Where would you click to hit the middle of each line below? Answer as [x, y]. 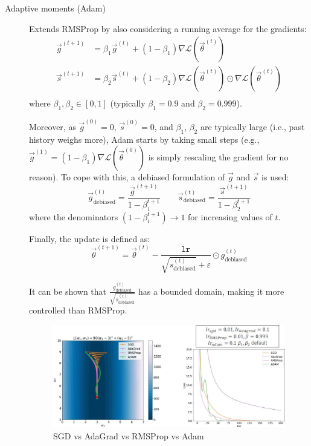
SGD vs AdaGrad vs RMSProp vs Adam [129, 435]
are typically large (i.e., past [252, 126]
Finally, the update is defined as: [90, 238]
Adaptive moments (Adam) [55, 8]
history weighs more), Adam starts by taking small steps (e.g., [144, 139]
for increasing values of [230, 216]
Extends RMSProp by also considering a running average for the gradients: [168, 28]
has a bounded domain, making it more [211, 291]
